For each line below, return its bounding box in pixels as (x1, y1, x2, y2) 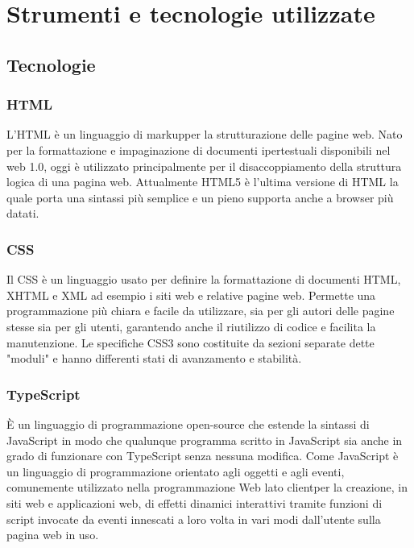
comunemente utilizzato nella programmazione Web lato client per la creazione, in (6, 479, 408, 496)
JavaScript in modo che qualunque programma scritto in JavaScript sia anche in (6, 431, 403, 448)
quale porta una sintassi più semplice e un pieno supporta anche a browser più (6, 189, 394, 205)
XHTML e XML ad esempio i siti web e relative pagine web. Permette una (6, 286, 376, 303)
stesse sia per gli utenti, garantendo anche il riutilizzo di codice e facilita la (6, 318, 376, 334)
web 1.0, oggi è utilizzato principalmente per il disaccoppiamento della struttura (6, 157, 402, 174)
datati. (6, 205, 39, 222)
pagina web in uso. (6, 526, 99, 543)
